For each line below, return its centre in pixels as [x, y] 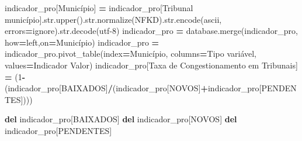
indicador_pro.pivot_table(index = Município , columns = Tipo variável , [131, 54]
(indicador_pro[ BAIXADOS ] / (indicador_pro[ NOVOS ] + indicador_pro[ [133, 88]
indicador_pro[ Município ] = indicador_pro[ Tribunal [99, 8]
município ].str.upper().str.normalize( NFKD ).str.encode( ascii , [113, 19]
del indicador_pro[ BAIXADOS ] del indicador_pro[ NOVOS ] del [121, 119]
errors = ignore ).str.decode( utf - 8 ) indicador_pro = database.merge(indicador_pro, [151, 31]
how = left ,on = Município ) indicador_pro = [82, 42]
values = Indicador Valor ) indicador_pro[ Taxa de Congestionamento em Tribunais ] [151, 65]
